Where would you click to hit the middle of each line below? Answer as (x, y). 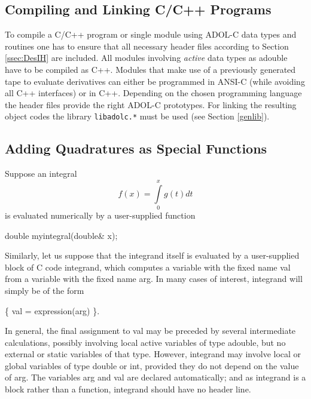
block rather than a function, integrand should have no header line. (128, 389)
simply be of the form (45, 290)
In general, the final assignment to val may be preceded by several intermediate (150, 331)
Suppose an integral (41, 174)
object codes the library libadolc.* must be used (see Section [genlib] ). (137, 116)
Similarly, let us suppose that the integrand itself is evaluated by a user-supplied (152, 255)
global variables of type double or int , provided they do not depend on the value (152, 365)
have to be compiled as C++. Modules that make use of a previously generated (150, 69)
